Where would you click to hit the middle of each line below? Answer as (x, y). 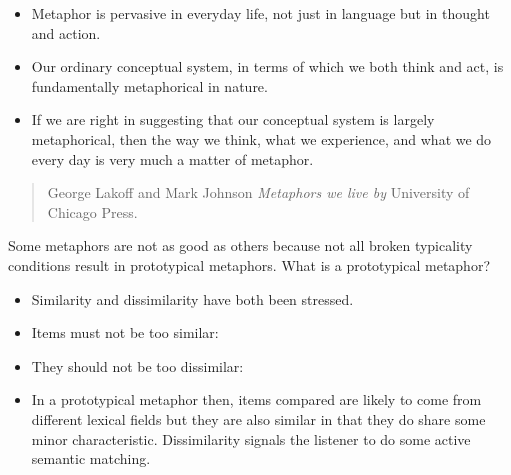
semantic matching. (91, 458)
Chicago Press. (92, 211)
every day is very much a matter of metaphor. (172, 158)
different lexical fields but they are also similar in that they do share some (258, 418)
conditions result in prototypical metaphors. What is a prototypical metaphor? (249, 264)
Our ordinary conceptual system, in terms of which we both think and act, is (267, 66)
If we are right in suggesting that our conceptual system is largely (233, 119)
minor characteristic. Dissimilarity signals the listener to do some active (251, 438)
